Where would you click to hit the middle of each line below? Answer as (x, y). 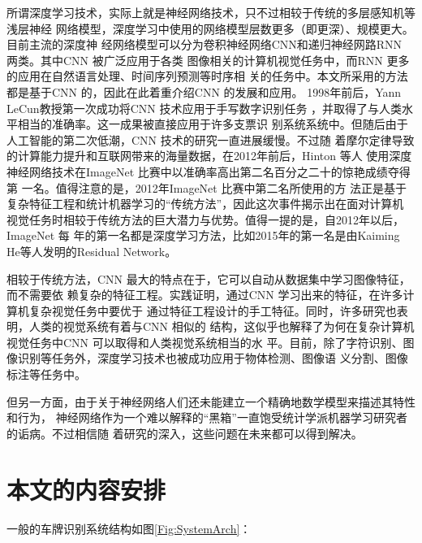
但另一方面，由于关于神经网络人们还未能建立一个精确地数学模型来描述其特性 (211, 401)
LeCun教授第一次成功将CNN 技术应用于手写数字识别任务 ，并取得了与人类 (205, 108)
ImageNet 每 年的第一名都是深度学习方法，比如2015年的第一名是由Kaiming (203, 235)
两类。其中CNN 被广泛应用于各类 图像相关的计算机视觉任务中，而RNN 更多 (208, 60)
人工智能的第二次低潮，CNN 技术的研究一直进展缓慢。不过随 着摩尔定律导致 (211, 139)
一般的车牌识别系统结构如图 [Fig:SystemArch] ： (129, 528)
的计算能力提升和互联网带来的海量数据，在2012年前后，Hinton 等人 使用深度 (209, 156)
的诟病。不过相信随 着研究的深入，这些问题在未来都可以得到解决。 (185, 433)
